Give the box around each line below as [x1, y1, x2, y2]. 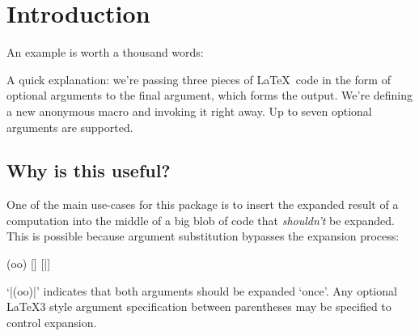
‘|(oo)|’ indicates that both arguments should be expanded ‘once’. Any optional [6, 282, 397, 299]
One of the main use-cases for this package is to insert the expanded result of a [6, 196, 399, 213]
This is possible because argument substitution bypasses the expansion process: [6, 228, 400, 245]
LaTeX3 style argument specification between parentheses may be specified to [6, 298, 391, 315]
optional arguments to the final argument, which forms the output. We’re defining [6, 87, 413, 104]
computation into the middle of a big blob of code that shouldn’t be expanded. [6, 211, 395, 228]
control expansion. [6, 313, 97, 330]
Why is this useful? [6, 158, 171, 183]
